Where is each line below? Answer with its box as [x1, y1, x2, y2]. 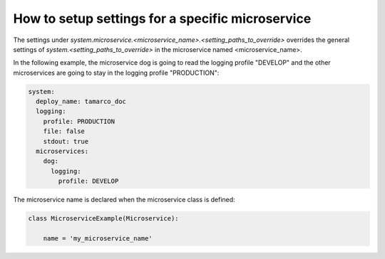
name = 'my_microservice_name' [43, 234, 153, 242]
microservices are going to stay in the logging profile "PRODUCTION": [13, 68, 220, 77]
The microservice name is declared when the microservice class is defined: [13, 196, 235, 204]
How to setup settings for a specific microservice [13, 11, 312, 26]
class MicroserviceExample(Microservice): [28, 214, 179, 223]
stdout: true [43, 137, 89, 145]
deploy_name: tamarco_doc [36, 97, 126, 106]
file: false [43, 127, 86, 135]
